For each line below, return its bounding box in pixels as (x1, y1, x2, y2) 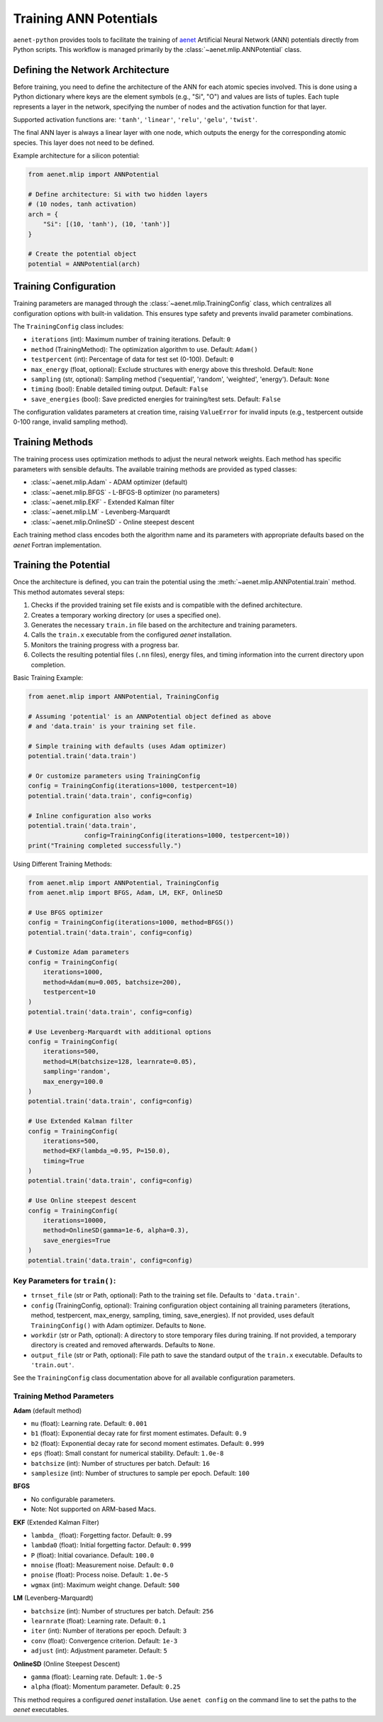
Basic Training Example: (13, 673, 84, 681)
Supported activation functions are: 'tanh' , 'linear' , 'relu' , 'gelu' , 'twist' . (13, 116, 258, 124)
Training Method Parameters (13, 1391, 114, 1401)
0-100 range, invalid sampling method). (13, 417, 128, 426)
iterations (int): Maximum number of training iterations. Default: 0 (30, 335, 231, 344)
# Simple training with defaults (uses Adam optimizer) (28, 742, 227, 750)
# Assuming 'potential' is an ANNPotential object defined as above (28, 712, 272, 720)
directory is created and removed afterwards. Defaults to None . (30, 1341, 216, 1349)
